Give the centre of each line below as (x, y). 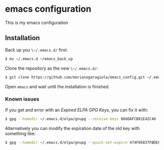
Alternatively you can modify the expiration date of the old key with (72, 128)
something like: (20, 133)
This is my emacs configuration (37, 23)
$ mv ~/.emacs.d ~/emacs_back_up (39, 59)
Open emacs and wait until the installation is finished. (57, 86)
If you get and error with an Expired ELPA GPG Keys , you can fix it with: (77, 110)
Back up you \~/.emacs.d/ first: (37, 50)
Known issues (22, 99)
